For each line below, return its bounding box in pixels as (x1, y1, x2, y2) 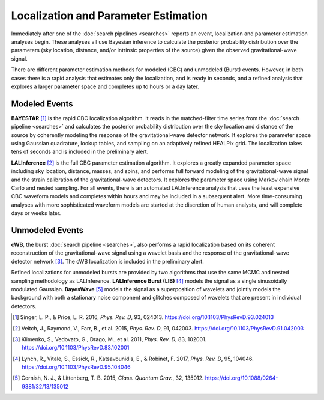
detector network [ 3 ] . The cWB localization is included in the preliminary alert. (11, 258, 204, 265)
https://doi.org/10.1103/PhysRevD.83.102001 (22, 344, 130, 351)
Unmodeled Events (11, 225, 84, 235)
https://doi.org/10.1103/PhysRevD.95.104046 (22, 363, 131, 371)
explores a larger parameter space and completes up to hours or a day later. (11, 83, 199, 90)
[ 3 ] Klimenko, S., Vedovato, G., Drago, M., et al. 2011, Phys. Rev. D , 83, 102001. (13, 335, 207, 342)
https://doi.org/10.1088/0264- (205, 374, 278, 381)
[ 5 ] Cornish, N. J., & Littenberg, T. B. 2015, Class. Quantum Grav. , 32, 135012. (13, 374, 204, 381)
